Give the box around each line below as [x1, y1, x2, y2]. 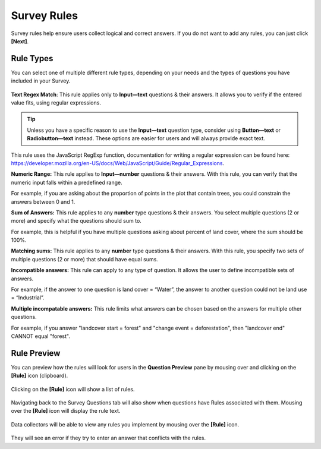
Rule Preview [11, 348, 61, 358]
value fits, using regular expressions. [11, 99, 101, 106]
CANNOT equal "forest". [11, 333, 71, 340]
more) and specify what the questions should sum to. [11, 217, 142, 224]
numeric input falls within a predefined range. [11, 179, 122, 186]
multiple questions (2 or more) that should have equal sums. [11, 255, 159, 263]
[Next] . [11, 37, 29, 45]
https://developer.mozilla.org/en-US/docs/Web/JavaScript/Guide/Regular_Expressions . [11, 159, 225, 166]
